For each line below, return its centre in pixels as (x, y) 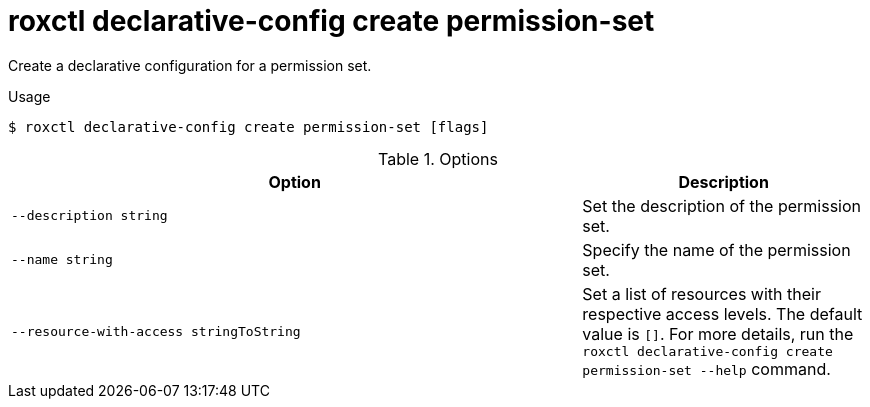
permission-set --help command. (706, 368)
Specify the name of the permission (716, 249)
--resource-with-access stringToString (156, 331)
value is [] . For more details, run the (718, 333)
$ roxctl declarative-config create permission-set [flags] (248, 126)
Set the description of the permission (722, 205)
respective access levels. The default (722, 313)
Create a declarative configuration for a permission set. (190, 65)
